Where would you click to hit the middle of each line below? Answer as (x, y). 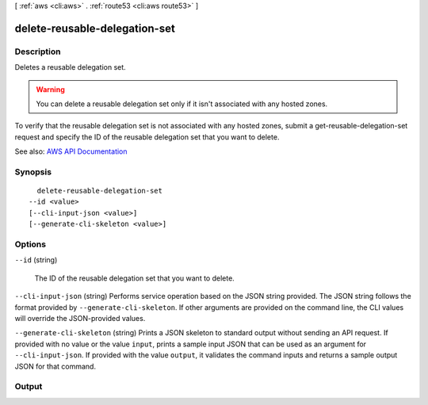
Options (31, 244)
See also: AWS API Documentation (71, 151)
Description (38, 52)
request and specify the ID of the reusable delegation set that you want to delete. (147, 137)
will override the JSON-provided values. (80, 318)
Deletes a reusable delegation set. (70, 67)
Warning (50, 89)
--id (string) (36, 260)
